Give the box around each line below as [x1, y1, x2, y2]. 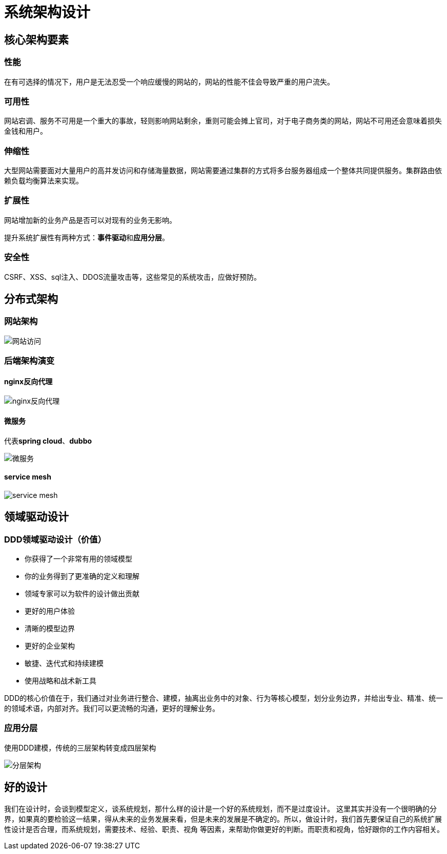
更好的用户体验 [25, 607, 75, 616]
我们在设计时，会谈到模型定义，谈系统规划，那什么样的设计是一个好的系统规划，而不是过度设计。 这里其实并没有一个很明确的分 [4, 804, 437, 813]
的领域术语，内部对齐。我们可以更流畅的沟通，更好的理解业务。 [4, 704, 219, 713]
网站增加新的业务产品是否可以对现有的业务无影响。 [4, 215, 176, 224]
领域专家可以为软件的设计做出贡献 [25, 589, 139, 598]
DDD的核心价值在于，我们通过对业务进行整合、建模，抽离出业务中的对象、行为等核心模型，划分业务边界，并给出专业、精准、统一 [4, 694, 443, 703]
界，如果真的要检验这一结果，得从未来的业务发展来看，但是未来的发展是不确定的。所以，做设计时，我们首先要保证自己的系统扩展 [4, 814, 442, 823]
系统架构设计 [4, 4, 91, 21]
